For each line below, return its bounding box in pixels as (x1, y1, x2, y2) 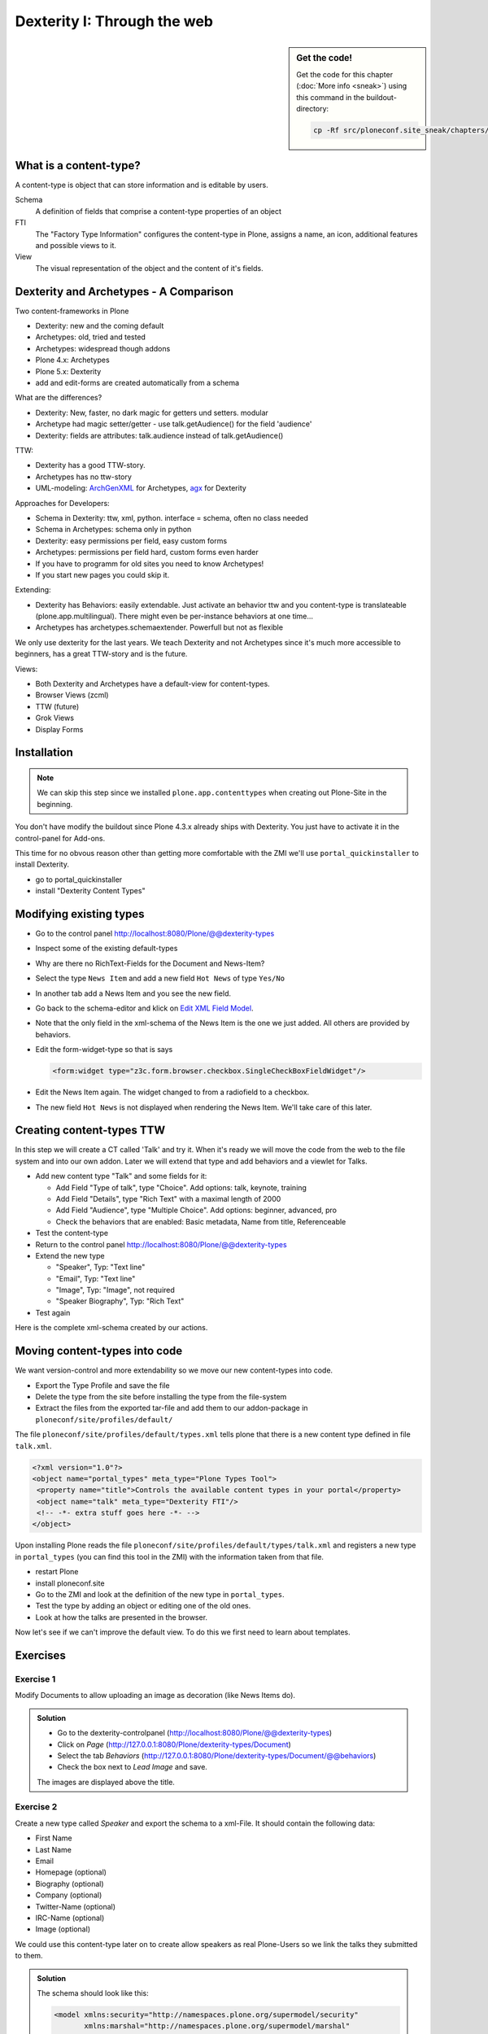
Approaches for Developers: (15, 498, 110, 508)
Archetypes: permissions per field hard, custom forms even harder (35, 548, 259, 557)
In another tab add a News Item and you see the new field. (35, 989, 232, 998)
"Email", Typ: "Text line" (55, 1273, 136, 1283)
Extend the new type (35, 1251, 105, 1260)
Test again (35, 1307, 71, 1317)
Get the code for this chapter (296, 69, 394, 79)
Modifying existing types (15, 907, 146, 921)
